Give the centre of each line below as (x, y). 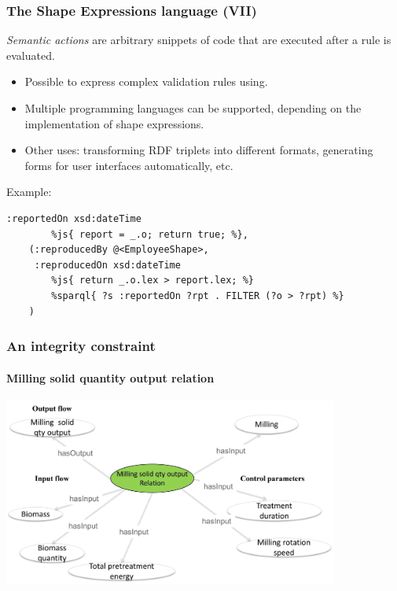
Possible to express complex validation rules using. (146, 81)
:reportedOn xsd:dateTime (74, 218)
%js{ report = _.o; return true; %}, (150, 234)
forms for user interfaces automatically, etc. (129, 165)
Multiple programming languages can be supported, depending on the (193, 108)
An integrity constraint (81, 346)
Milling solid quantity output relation (110, 377)
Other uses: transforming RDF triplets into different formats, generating (199, 150)
